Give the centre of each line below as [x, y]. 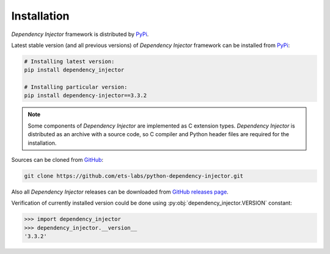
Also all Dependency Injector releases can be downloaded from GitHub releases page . [120, 192]
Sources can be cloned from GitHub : [57, 160]
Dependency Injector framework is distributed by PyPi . [80, 34]
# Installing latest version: [69, 61]
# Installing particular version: [76, 87]
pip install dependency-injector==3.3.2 [85, 96]
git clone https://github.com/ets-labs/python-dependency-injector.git [134, 176]
